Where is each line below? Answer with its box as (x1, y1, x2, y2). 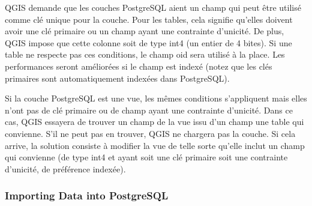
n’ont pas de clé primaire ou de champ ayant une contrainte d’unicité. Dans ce (5, 103, 293, 116)
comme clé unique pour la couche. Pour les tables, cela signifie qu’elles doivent (5, 13, 293, 25)
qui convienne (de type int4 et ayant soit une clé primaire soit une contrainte (5, 151, 288, 163)
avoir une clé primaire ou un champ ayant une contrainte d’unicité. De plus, (5, 25, 284, 37)
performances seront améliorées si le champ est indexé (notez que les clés (5, 59, 272, 72)
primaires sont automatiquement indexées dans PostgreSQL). (5, 71, 230, 84)
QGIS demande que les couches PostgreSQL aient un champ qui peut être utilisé (5, 1, 301, 13)
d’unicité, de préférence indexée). (5, 162, 126, 175)
